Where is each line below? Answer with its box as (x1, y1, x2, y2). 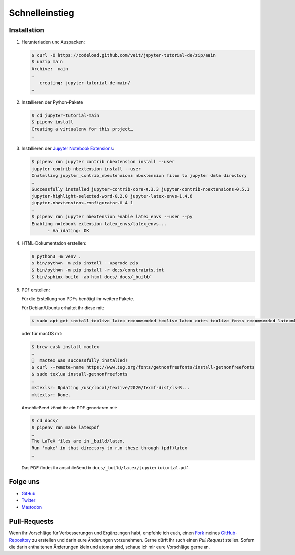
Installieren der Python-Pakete (21, 99, 83, 105)
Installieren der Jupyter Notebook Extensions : (21, 146, 114, 152)
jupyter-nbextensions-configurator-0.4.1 (31, 200, 133, 206)
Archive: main (31, 66, 68, 71)
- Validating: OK (47, 228, 89, 234)
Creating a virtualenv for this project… (31, 126, 133, 132)
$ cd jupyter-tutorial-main (31, 112, 99, 118)
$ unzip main (31, 59, 63, 65)
